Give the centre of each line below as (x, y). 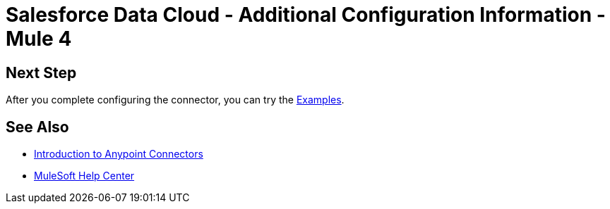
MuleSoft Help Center (84, 176)
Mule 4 (39, 39)
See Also (37, 127)
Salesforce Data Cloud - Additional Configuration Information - (306, 15)
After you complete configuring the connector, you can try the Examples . (175, 100)
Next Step (41, 72)
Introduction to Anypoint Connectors (119, 154)
